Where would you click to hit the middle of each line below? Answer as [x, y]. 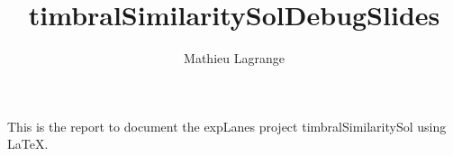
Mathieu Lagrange [234, 58]
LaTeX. [28, 144]
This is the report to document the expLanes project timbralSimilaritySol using [227, 126]
